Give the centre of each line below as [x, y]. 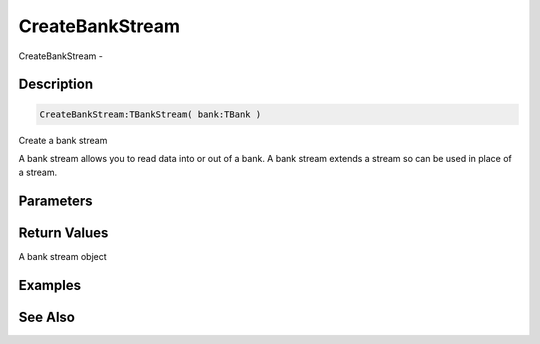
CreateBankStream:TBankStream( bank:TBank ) [150, 114]
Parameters [55, 201]
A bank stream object [62, 257]
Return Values [63, 233]
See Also [46, 317]
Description [56, 84]
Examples [50, 285]
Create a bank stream [63, 140]
